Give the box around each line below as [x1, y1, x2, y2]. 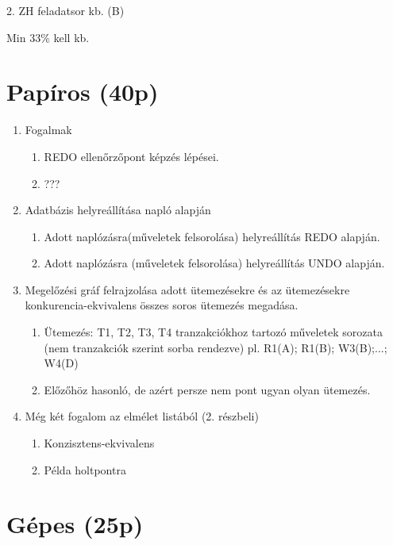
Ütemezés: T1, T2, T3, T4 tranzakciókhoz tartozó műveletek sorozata [44, 324, 383, 340]
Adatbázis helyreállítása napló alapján [25, 201, 211, 218]
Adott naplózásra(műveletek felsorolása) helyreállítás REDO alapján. [44, 228, 380, 244]
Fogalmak [25, 121, 72, 138]
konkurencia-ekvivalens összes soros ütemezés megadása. [25, 297, 299, 313]
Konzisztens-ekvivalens [44, 435, 155, 451]
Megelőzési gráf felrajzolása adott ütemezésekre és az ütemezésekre [25, 281, 350, 297]
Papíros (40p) [6, 75, 159, 108]
